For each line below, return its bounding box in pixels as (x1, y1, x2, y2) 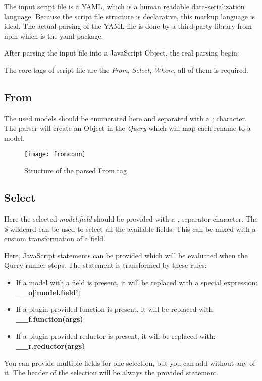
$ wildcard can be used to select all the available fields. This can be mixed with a (4, 223, 256, 234)
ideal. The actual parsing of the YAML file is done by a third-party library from (4, 21, 252, 31)
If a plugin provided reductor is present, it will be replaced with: (16, 331, 216, 341)
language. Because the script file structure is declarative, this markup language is (4, 11, 255, 21)
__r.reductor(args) (16, 340, 85, 351)
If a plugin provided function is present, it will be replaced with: (16, 304, 215, 314)
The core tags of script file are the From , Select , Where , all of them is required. (4, 64, 248, 75)
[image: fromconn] (24, 150, 86, 158)
